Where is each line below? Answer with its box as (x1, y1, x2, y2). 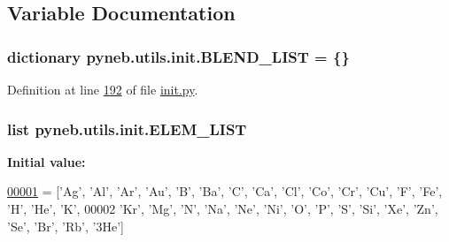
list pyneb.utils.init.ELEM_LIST (7, 117, 247, 140)
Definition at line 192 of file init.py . (7, 80, 198, 98)
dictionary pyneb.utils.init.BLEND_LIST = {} (7, 45, 350, 67)
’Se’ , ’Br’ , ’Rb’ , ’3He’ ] (7, 216, 124, 235)
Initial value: (7, 152, 86, 170)
